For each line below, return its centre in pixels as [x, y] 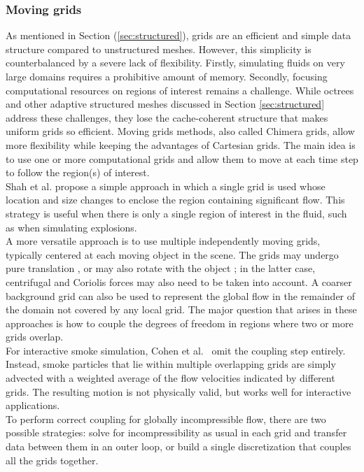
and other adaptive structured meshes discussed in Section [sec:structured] [165, 104]
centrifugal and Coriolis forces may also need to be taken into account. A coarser [179, 281]
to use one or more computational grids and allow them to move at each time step [182, 158]
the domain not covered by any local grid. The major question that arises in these [181, 309]
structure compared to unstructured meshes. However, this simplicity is [159, 49]
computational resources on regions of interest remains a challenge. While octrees [180, 90]
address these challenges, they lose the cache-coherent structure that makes [167, 117]
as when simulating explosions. [71, 227]
